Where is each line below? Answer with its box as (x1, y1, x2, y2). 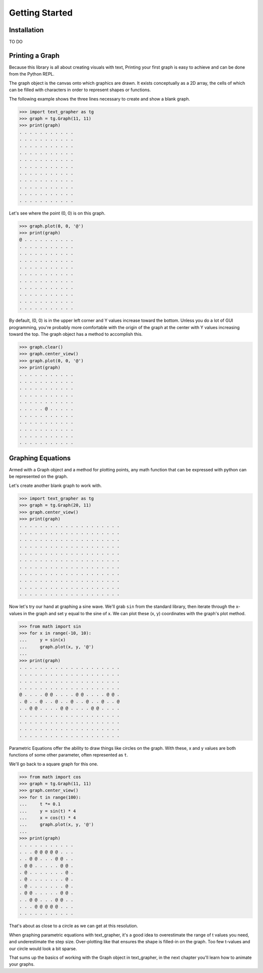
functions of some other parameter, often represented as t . (9, 752, 129, 758)
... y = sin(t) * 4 (19, 808, 76, 814)
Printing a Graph (9, 51, 60, 59)
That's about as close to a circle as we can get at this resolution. (9, 923, 138, 929)
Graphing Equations (9, 454, 71, 462)
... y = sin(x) (19, 637, 66, 643)
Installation (9, 26, 44, 34)
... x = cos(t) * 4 (19, 815, 76, 820)
